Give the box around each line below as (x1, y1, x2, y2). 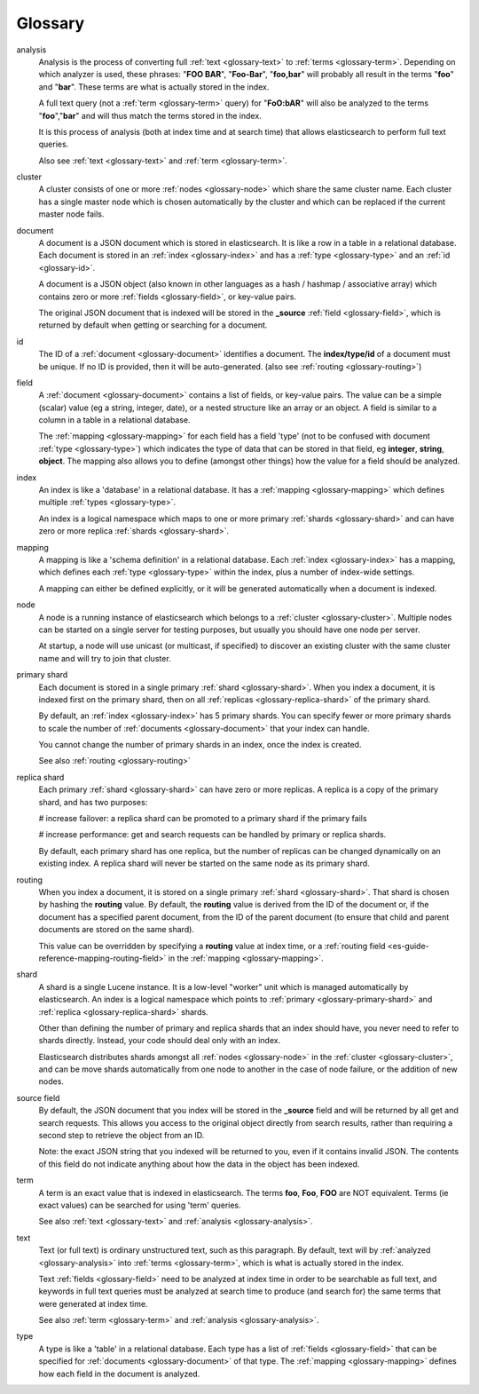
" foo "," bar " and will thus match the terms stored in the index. (38, 110, 262, 121)
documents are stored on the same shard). (38, 924, 195, 935)
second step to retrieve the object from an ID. (38, 1130, 205, 1141)
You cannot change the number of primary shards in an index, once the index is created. (38, 740, 362, 750)
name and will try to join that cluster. (38, 653, 172, 663)
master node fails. (38, 209, 105, 219)
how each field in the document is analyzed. (38, 1368, 200, 1379)
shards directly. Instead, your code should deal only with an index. (38, 1035, 281, 1046)
